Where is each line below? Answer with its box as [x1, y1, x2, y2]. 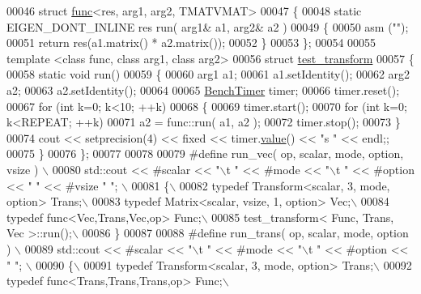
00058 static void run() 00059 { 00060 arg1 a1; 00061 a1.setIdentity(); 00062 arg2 [6, 66, 410, 83]
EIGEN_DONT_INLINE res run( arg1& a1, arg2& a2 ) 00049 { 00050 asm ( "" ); [6, 18, 409, 35]
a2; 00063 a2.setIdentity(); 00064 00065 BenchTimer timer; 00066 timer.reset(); [6, 81, 400, 98]
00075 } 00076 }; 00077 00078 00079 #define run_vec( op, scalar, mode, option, [6, 145, 404, 162]
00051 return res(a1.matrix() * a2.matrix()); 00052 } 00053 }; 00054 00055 [6, 34, 376, 51]
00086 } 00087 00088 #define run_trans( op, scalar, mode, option [82, 224, 409, 241]
